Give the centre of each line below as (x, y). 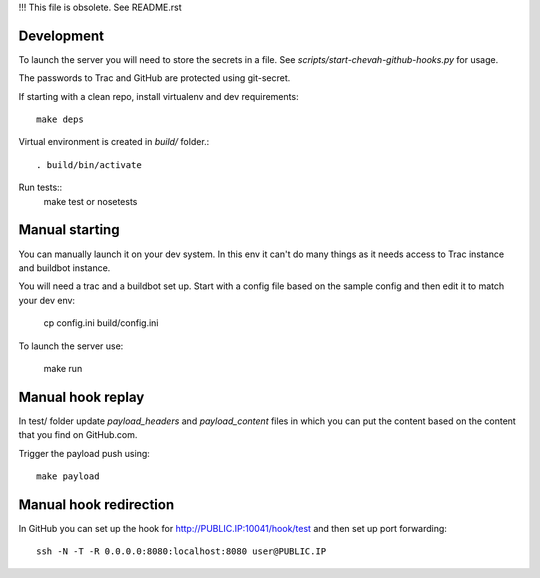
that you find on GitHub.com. (78, 435)
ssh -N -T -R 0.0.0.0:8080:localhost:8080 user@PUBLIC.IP (181, 551)
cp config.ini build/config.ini (101, 323)
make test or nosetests (90, 201)
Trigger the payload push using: (84, 453)
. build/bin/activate (89, 164)
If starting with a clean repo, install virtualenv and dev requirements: (158, 96)
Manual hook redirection (96, 504)
